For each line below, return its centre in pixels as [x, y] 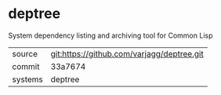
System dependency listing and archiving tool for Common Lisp [110, 35]
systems [27, 79]
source [25, 53]
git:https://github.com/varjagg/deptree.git [127, 53]
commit [26, 66]
